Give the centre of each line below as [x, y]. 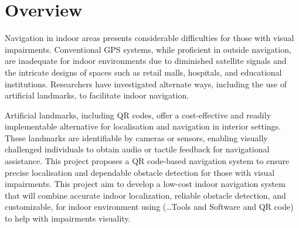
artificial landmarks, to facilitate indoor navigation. [97, 95]
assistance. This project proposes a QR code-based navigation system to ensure [147, 161]
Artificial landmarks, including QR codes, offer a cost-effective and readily [138, 115]
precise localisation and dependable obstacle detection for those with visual [140, 172]
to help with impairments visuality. [68, 218]
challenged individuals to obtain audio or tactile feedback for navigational [137, 149]
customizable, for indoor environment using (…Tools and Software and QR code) [149, 207]
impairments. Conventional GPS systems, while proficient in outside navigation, [148, 49]
